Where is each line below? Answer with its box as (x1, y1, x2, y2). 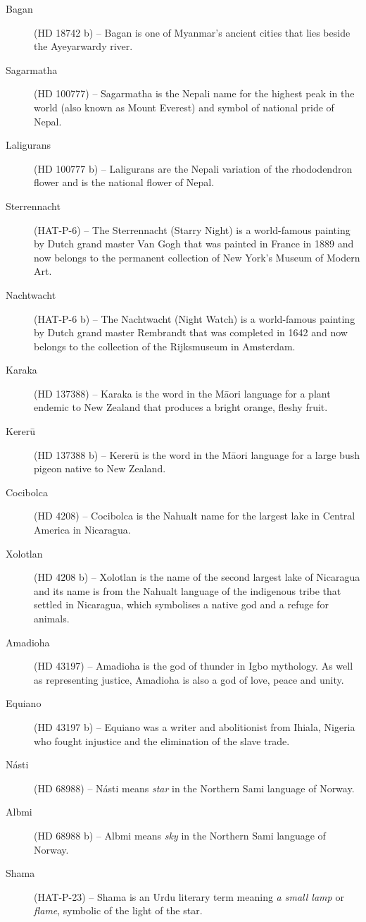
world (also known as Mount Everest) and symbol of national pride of (34, 99, 334, 114)
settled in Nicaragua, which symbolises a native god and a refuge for (34, 597, 329, 612)
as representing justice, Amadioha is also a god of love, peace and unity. (34, 672, 344, 687)
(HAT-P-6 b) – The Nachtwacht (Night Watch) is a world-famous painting (34, 311, 355, 326)
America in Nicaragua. (34, 522, 131, 537)
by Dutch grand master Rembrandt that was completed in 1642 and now (34, 325, 348, 340)
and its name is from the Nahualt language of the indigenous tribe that (34, 583, 341, 598)
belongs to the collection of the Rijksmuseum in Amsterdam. (34, 338, 296, 353)
